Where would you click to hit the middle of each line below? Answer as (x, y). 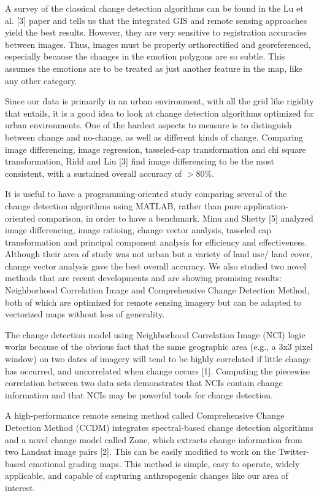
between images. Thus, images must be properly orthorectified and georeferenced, (158, 44)
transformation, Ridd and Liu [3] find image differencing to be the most (140, 161)
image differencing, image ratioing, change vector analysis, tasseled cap (138, 230)
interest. (20, 487)
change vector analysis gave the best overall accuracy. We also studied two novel (156, 265)
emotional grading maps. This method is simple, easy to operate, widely (164, 463)
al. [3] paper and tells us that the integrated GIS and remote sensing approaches (156, 20)
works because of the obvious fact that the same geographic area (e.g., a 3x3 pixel (159, 347)
